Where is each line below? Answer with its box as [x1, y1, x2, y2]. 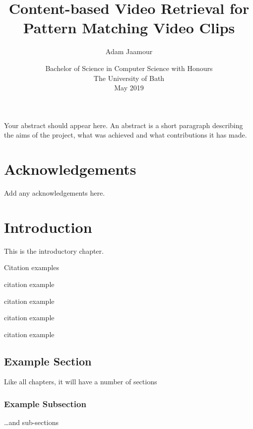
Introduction [4, 216, 92, 237]
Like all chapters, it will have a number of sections [4, 376, 157, 387]
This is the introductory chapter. [4, 245, 104, 256]
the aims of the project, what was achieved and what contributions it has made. [4, 130, 247, 140]
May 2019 [114, 82, 144, 93]
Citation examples [4, 262, 59, 273]
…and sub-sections [4, 417, 59, 428]
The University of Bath [93, 72, 165, 83]
